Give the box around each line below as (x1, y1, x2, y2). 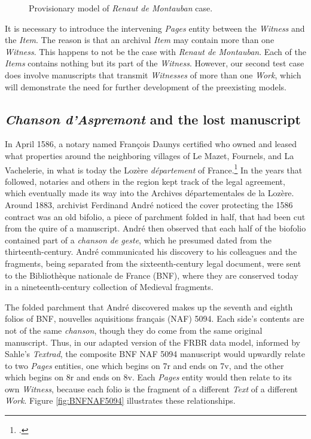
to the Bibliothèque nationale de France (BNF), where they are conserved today (5, 269, 298, 281)
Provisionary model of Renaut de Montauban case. (29, 2, 213, 14)
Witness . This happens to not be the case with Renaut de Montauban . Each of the (5, 45, 306, 57)
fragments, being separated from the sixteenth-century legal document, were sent (5, 257, 301, 269)
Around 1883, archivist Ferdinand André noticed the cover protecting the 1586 (5, 198, 293, 211)
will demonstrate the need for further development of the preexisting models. (5, 80, 286, 93)
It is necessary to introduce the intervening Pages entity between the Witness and (5, 22, 305, 34)
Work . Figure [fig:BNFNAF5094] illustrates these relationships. (5, 394, 236, 407)
